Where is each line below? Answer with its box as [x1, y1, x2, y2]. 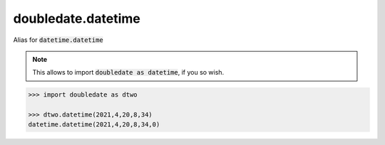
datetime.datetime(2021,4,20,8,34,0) [28, 121, 160, 129]
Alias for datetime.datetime [13, 36, 103, 44]
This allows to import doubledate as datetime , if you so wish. [32, 68, 225, 77]
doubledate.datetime [13, 11, 140, 26]
